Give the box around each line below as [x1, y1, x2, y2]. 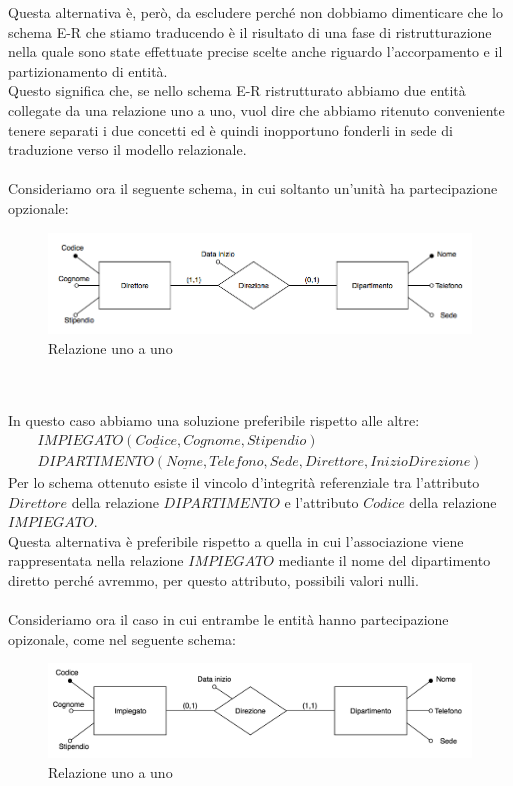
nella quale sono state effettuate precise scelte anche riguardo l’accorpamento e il [8, 41, 503, 62]
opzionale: [8, 197, 69, 218]
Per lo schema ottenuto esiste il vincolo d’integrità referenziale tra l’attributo [8, 471, 480, 492]
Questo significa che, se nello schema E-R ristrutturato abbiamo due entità [8, 80, 466, 101]
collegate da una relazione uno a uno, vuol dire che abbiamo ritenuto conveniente [8, 99, 505, 120]
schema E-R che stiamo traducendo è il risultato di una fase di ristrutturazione [8, 21, 492, 42]
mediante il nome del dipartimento [278, 550, 491, 571]
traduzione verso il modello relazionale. [8, 139, 247, 160]
